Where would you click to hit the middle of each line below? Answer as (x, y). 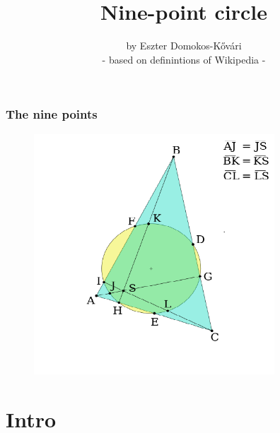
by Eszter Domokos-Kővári (184, 46)
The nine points (52, 114)
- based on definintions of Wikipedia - (184, 59)
